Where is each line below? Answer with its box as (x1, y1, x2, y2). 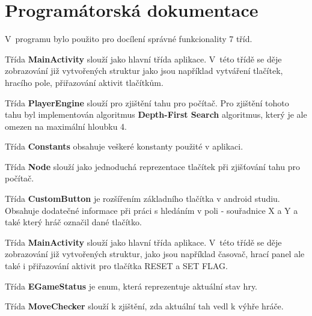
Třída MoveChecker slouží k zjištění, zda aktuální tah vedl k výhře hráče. (5, 300, 284, 312)
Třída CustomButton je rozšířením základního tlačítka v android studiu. (5, 192, 280, 205)
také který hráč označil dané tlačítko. (5, 216, 142, 228)
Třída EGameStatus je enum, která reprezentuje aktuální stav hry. (5, 279, 258, 292)
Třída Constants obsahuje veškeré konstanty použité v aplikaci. (5, 140, 243, 153)
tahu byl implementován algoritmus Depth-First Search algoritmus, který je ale (5, 108, 307, 121)
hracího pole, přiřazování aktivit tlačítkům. (5, 76, 164, 88)
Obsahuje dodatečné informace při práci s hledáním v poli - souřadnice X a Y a (5, 204, 298, 216)
